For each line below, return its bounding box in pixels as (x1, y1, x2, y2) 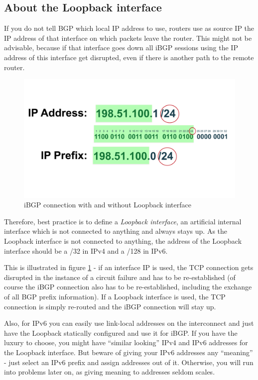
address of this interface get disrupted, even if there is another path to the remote (4, 52, 254, 62)
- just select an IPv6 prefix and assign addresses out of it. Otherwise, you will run (4, 357, 254, 367)
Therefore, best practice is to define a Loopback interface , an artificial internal (4, 216, 242, 226)
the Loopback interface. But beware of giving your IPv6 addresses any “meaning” (4, 347, 253, 357)
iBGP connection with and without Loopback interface (24, 199, 191, 210)
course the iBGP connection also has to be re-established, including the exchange (4, 282, 252, 292)
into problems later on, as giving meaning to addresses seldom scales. (4, 367, 215, 377)
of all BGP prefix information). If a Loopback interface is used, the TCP (4, 291, 226, 302)
